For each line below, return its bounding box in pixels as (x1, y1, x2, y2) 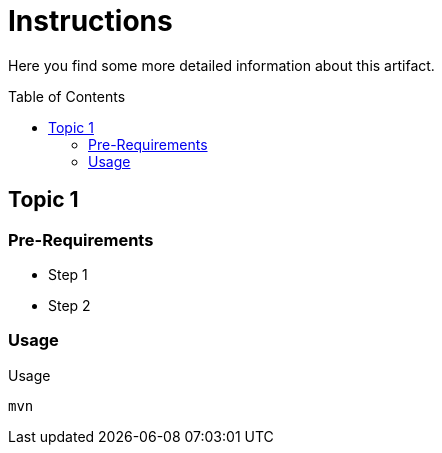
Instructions (8, 4, 173, 38)
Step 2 (48, 296, 91, 314)
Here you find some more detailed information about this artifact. (8, 56, 435, 74)
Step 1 (48, 265, 88, 283)
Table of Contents (8, 87, 126, 105)
